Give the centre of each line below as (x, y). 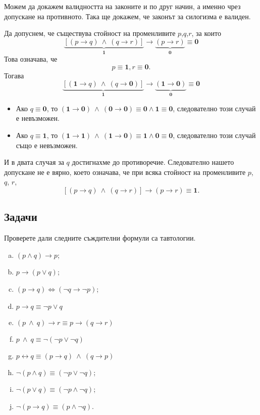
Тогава (14, 75)
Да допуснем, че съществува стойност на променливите (90, 33)
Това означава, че (31, 59)
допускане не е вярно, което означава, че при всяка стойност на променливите (125, 172)
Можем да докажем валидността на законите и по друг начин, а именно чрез (122, 6)
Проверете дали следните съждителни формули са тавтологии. (100, 238)
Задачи (21, 217)
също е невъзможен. (47, 145)
